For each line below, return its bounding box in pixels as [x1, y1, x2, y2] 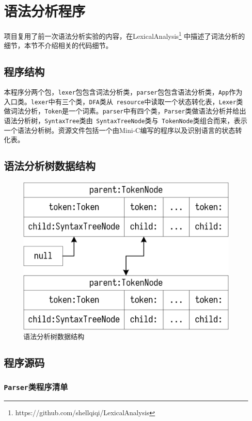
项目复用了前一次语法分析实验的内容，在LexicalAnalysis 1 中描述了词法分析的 [4, 30, 245, 41]
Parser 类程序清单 [4, 380, 68, 392]
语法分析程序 [4, 1, 86, 21]
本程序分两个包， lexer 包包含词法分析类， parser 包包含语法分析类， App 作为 [4, 87, 243, 97]
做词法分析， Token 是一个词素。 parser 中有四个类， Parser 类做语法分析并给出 [4, 106, 246, 116]
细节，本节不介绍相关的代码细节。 [4, 40, 112, 50]
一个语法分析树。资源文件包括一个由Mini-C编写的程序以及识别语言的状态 [4, 125, 236, 135]
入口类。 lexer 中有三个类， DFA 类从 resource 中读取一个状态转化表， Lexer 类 [4, 96, 243, 106]
